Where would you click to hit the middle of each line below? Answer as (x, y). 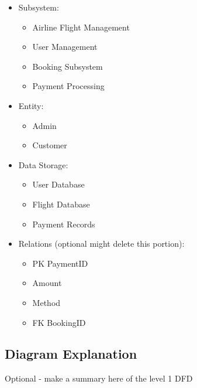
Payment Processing (68, 86)
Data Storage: (43, 164)
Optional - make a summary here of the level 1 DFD (99, 378)
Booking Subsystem (68, 66)
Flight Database (61, 204)
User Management (65, 47)
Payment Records (64, 224)
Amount (47, 283)
